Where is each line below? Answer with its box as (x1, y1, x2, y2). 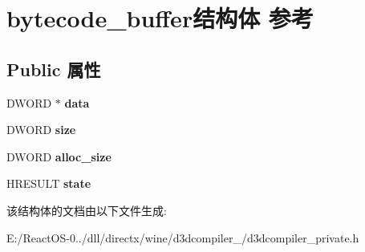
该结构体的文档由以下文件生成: (6, 201, 167, 218)
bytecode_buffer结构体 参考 (6, 2, 314, 35)
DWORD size (6, 121, 76, 138)
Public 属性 (6, 56, 101, 81)
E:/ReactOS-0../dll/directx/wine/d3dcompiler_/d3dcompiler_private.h (6, 229, 359, 246)
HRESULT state (6, 175, 91, 192)
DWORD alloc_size (6, 148, 112, 165)
